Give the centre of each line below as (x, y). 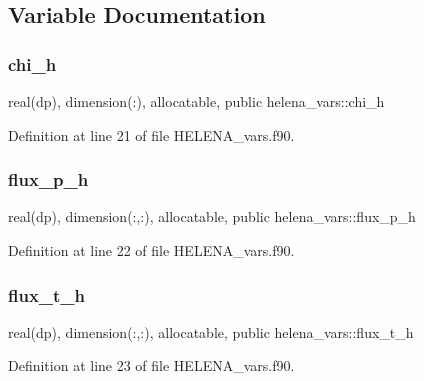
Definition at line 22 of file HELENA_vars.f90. (151, 250)
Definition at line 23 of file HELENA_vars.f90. (151, 365)
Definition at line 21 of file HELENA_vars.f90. (151, 134)
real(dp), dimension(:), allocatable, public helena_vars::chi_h (196, 101)
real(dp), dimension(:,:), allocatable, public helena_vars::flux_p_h (212, 216)
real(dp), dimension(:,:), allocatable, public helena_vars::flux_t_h (211, 331)
